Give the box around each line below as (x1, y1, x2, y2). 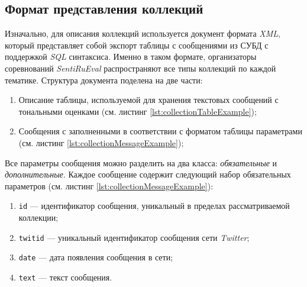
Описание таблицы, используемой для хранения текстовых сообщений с (18, 93, 279, 106)
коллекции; (18, 211, 59, 223)
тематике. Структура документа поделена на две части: (5, 73, 203, 86)
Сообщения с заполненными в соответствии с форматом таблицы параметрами (18, 125, 302, 137)
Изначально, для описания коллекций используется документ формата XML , (5, 27, 280, 40)
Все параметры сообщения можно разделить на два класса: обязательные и (5, 156, 277, 169)
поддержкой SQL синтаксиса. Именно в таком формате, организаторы (5, 50, 257, 63)
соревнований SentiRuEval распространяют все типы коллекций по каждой (5, 62, 276, 74)
